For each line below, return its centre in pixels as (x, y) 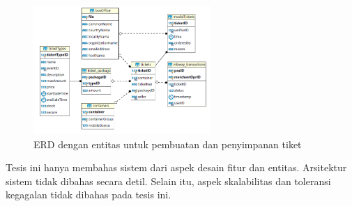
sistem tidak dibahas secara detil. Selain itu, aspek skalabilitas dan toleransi (168, 181)
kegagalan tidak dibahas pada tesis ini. (89, 195)
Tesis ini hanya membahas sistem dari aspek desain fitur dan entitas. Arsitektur (176, 167)
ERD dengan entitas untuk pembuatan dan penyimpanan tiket (168, 144)
